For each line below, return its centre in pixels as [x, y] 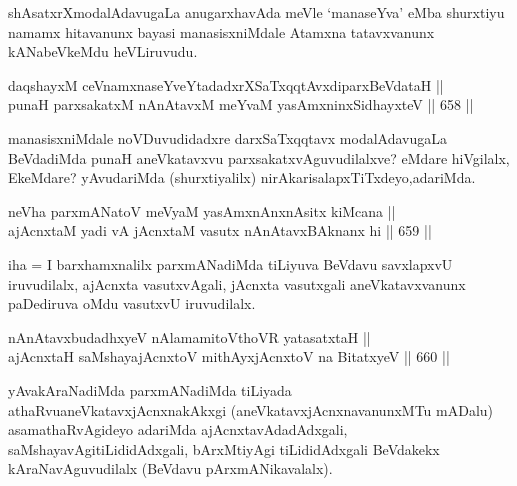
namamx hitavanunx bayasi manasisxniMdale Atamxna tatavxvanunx [221, 31]
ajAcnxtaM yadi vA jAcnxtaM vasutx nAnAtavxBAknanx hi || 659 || [220, 230]
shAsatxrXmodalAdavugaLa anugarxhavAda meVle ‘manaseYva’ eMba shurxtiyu [256, 12]
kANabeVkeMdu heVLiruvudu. [103, 51]
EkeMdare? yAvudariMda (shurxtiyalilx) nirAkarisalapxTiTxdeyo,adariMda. [242, 177]
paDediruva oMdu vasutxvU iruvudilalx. [132, 303]
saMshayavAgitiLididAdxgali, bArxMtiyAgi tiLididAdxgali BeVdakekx [224, 448]
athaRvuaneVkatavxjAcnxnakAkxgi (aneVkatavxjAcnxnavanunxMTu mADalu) [251, 409]
